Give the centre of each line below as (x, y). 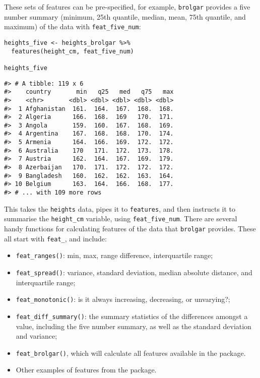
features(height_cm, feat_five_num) (73, 51)
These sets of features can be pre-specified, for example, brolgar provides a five (127, 7)
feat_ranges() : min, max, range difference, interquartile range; (114, 255)
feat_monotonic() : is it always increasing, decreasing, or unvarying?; (123, 299)
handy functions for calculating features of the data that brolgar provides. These (130, 229)
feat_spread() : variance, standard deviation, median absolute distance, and (134, 272)
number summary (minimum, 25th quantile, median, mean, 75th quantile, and (125, 16)
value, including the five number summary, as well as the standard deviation (134, 326)
